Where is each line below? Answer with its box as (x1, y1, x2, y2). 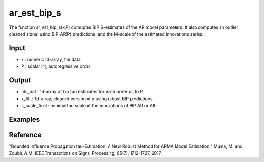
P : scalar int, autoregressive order (21, 63, 91, 69)
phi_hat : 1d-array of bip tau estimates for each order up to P (21, 89, 143, 95)
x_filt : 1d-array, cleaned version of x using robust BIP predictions (21, 95, 153, 102)
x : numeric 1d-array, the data (21, 56, 81, 62)
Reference (9, 130, 42, 139)
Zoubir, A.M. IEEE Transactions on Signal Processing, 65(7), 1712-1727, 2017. (9, 150, 162, 156)
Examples (9, 115, 40, 124)
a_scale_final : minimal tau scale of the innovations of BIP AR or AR (21, 102, 156, 108)
